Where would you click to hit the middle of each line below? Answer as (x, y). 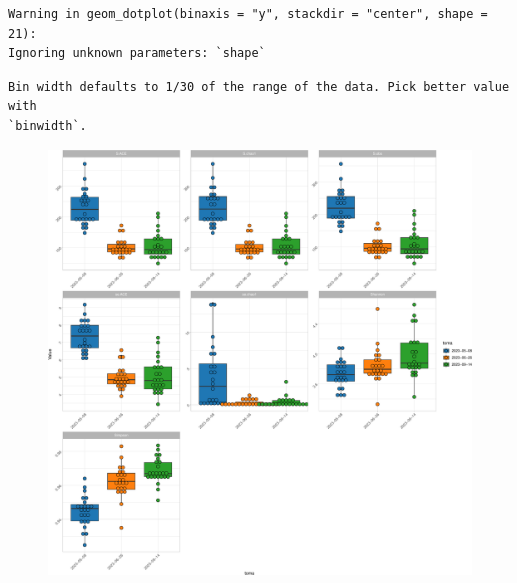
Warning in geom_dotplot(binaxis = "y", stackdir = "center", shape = (248, 14)
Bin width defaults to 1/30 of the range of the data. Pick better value (259, 86)
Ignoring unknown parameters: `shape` (137, 53)
